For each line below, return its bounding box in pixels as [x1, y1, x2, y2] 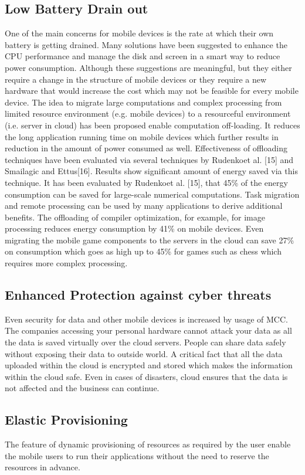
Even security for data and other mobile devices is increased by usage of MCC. [5, 313, 288, 325]
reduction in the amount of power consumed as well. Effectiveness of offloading [5, 142, 287, 154]
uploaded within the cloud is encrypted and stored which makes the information [5, 359, 293, 371]
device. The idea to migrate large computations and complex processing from [5, 96, 282, 108]
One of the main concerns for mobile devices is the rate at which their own [5, 27, 274, 39]
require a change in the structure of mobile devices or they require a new [5, 73, 267, 85]
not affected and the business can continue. [5, 382, 160, 394]
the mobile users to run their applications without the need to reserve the [5, 449, 269, 462]
